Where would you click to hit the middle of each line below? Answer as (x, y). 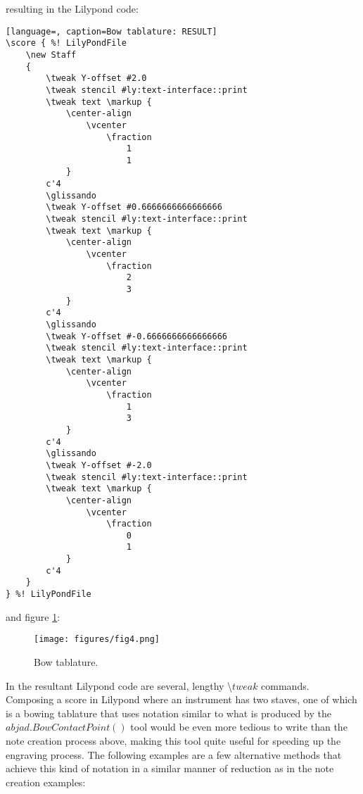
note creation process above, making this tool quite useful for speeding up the (173, 740)
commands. (285, 685)
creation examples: (46, 782)
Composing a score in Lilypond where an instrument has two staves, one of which (181, 699)
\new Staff (51, 55)
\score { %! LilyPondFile (66, 43)
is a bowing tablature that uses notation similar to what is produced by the (168, 713)
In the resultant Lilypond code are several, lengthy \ (119, 685)
